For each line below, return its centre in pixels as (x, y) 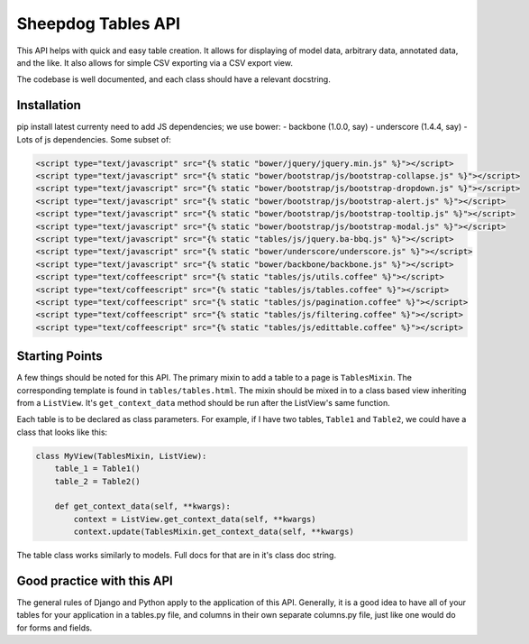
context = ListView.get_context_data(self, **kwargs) (195, 519)
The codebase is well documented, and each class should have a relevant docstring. (173, 79)
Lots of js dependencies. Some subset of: (94, 139)
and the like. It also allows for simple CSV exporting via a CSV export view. (155, 62)
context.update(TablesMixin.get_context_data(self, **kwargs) (214, 532)
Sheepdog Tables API (98, 23)
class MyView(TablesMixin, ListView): (121, 456)
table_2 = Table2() (98, 481)
